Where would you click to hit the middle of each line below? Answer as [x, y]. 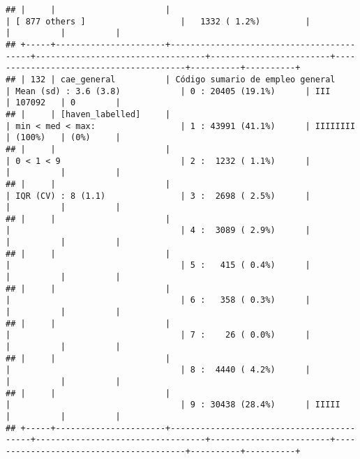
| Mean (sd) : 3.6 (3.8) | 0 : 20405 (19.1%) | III [168, 91]
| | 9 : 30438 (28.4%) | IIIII [173, 405]
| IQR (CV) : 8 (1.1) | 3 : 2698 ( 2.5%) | [158, 196]
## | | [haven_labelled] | [88, 114]
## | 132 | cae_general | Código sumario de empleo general [171, 79]
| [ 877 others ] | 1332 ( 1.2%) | [158, 21]
